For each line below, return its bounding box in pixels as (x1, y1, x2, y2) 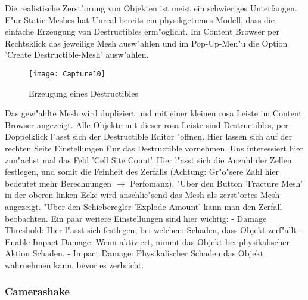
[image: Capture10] (29, 69, 105, 78)
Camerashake (5, 284, 70, 299)
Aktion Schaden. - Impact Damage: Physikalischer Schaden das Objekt (5, 247, 264, 259)
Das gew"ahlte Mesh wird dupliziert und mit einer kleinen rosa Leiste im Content (5, 107, 302, 119)
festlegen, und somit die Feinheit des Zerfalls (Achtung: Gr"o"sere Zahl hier (5, 165, 279, 178)
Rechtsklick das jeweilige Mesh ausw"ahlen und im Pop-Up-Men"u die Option (5, 36, 288, 49)
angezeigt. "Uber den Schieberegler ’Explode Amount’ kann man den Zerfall (5, 200, 282, 212)
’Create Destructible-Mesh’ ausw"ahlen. (5, 48, 149, 61)
